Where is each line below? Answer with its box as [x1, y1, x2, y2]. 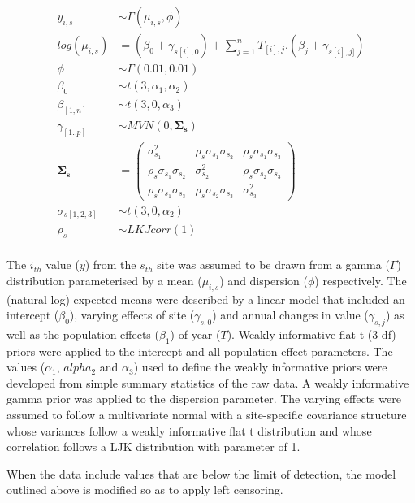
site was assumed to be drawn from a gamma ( [157, 256, 390, 273]
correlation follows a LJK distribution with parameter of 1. [6, 438, 300, 455]
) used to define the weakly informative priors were [133, 358, 387, 375]
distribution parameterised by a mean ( [6, 271, 202, 288]
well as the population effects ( [6, 325, 159, 342]
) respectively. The [314, 271, 407, 288]
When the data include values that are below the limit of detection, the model [6, 465, 396, 482]
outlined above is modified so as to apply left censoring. [6, 481, 283, 498]
